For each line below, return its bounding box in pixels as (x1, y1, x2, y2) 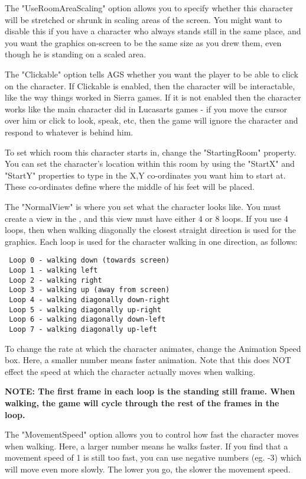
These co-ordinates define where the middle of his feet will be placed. (5, 180, 255, 193)
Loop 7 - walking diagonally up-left (9, 325, 157, 334)
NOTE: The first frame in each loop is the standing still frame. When (5, 385, 295, 397)
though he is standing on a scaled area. (5, 48, 147, 60)
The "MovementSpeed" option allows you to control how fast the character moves (5, 428, 299, 441)
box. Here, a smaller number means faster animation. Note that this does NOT (5, 354, 291, 366)
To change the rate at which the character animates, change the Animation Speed (5, 342, 301, 354)
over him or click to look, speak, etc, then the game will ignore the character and (5, 114, 298, 127)
